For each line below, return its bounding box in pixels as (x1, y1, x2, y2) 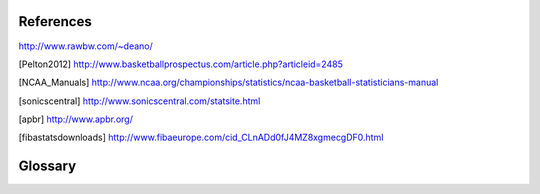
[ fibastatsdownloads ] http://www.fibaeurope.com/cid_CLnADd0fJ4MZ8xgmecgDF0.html (18, 131, 384, 144)
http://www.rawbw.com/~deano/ (18, 40, 154, 52)
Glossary (18, 158, 77, 175)
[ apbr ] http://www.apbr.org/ (18, 113, 134, 125)
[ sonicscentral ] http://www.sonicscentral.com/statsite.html (18, 95, 261, 107)
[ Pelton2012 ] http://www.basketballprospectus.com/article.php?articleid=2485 (18, 58, 344, 70)
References (18, 13, 92, 30)
